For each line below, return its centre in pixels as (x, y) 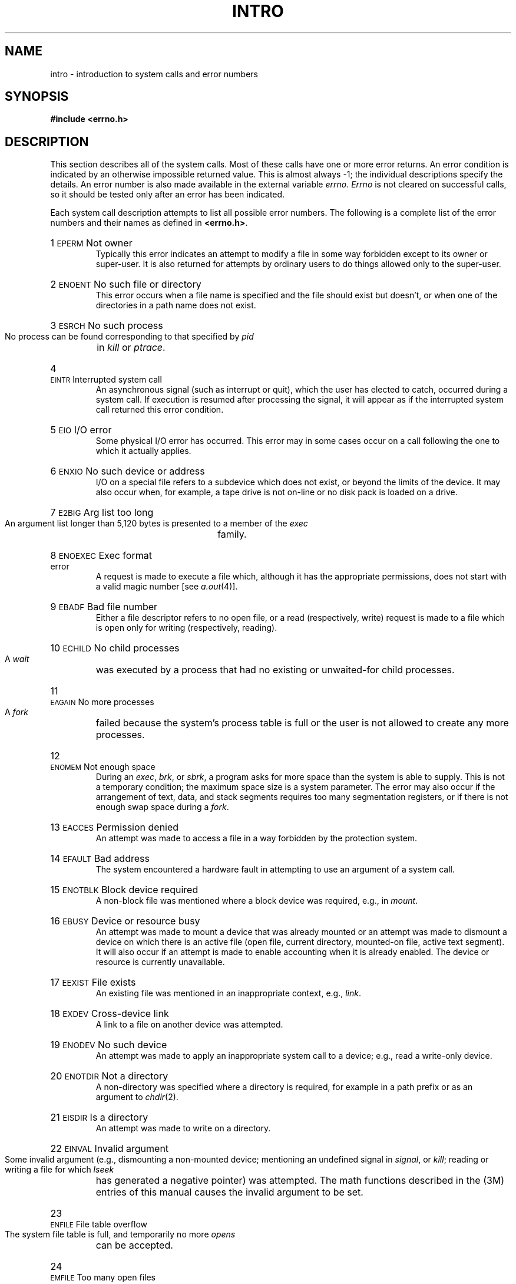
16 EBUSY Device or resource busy (125, 921)
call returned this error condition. (160, 410)
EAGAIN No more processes (102, 702)
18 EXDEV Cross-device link (110, 1014)
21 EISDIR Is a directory (99, 1117)
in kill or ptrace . (131, 348)
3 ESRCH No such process (107, 326)
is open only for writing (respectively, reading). (186, 628)
